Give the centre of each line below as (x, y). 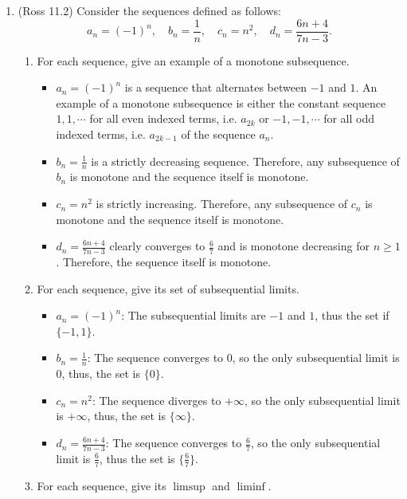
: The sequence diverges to (157, 400)
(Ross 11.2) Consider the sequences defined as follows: (149, 10)
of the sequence (218, 134)
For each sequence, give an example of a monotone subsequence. (193, 60)
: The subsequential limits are (194, 315)
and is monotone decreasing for (294, 246)
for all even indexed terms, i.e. (163, 118)
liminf (251, 487)
